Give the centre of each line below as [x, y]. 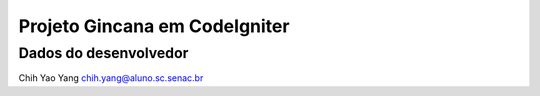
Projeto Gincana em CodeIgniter [154, 26]
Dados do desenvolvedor [103, 53]
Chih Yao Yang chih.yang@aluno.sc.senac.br [111, 78]
